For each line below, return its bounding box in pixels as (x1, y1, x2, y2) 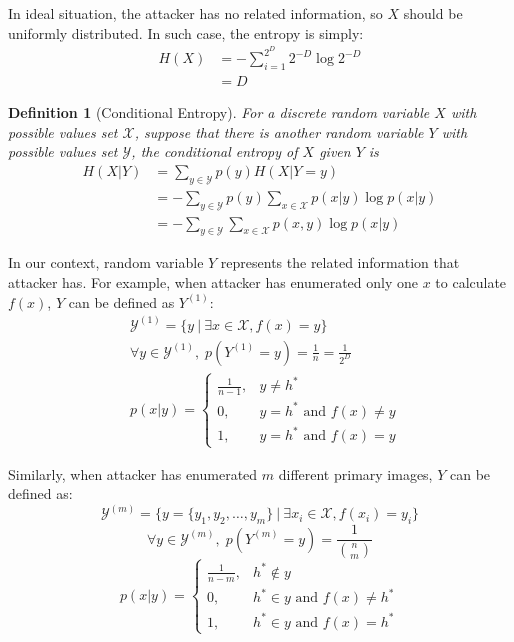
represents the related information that (220, 252, 460, 273)
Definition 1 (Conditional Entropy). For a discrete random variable (8, 102, 430, 123)
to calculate (435, 271, 507, 292)
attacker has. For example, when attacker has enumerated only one (8, 271, 418, 292)
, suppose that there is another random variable (134, 121, 424, 142)
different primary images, (278, 463, 433, 484)
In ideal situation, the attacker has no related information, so (8, 3, 383, 23)
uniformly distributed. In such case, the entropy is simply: (8, 22, 364, 43)
